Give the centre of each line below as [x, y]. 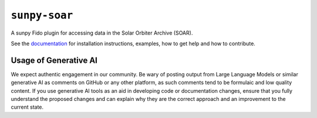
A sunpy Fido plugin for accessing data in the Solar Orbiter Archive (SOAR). [102, 33]
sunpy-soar [42, 15]
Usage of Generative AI [54, 60]
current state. [27, 107]
